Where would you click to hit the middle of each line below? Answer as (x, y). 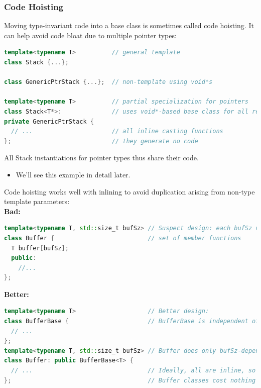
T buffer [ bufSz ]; (40, 248)
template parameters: (37, 201)
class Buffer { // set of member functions (123, 238)
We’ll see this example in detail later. (73, 174)
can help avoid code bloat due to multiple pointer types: (90, 35)
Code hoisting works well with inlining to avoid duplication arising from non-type (129, 191)
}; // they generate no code (101, 141)
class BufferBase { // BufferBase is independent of (132, 321)
